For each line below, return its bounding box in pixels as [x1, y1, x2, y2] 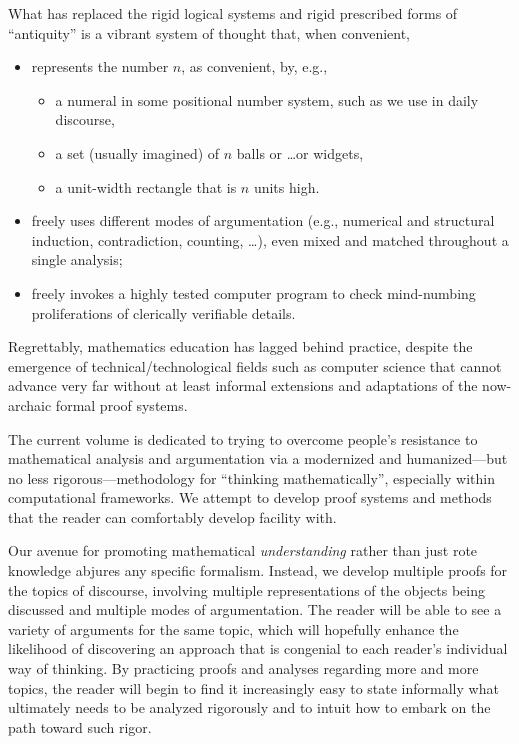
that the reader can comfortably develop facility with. [8, 506, 337, 527]
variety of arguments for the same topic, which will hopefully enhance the [8, 618, 459, 639]
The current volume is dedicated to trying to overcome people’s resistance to [8, 428, 478, 449]
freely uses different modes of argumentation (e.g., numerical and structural [31, 210, 495, 231]
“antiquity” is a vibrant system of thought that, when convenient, [8, 22, 411, 43]
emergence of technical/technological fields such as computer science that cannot [8, 355, 502, 376]
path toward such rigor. [8, 716, 152, 737]
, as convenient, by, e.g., [181, 56, 328, 77]
